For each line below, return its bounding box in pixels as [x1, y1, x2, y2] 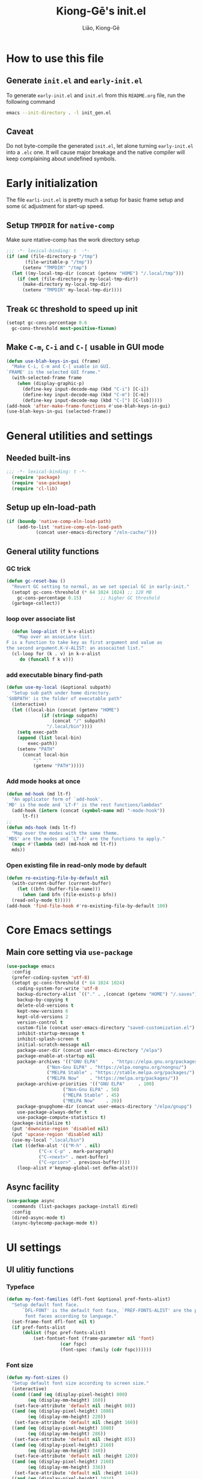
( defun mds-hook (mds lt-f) [6, 825, 77, 831]
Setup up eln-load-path [6, 502, 96, 513]
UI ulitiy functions [6, 1264, 74, 1275]
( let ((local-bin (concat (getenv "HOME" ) [11, 707, 120, 713]
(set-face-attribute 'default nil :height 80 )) [14, 1402, 136, 1409]
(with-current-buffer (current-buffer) [11, 881, 112, 887]
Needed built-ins [6, 452, 71, 463]
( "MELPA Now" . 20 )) [63, 1098, 122, 1104]
